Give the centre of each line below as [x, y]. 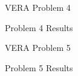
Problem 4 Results [39, 27]
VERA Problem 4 [38, 7]
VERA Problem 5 [38, 48]
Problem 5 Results [39, 67]
